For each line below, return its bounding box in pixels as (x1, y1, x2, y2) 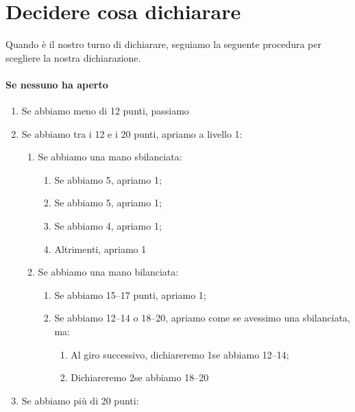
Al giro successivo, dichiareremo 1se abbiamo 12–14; (71, 347, 289, 361)
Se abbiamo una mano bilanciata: (38, 265, 179, 279)
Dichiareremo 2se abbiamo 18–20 (71, 370, 209, 385)
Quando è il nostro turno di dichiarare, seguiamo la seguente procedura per (5, 37, 321, 51)
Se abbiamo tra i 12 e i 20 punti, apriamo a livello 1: (21, 126, 243, 141)
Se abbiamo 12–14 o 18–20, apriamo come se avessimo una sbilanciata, (54, 311, 350, 325)
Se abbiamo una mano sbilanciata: (38, 149, 182, 164)
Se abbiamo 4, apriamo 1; (54, 219, 162, 233)
